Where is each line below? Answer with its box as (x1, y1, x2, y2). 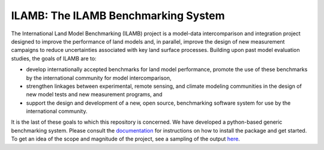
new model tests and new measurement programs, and (26, 91, 163, 98)
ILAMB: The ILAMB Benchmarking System (11, 9, 225, 22)
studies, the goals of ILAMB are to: (11, 54, 97, 62)
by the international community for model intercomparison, (26, 74, 172, 81)
